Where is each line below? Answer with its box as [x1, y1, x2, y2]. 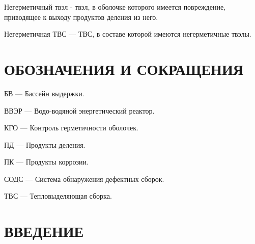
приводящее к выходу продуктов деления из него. [4, 11, 158, 22]
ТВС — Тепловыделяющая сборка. [4, 191, 112, 201]
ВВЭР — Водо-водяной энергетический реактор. [4, 105, 155, 116]
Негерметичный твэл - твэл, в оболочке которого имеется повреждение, [4, 2, 226, 12]
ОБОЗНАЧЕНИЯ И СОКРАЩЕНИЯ [4, 58, 243, 79]
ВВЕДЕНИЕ [4, 221, 84, 241]
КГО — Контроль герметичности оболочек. [4, 122, 138, 133]
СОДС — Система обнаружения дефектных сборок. [4, 173, 164, 184]
